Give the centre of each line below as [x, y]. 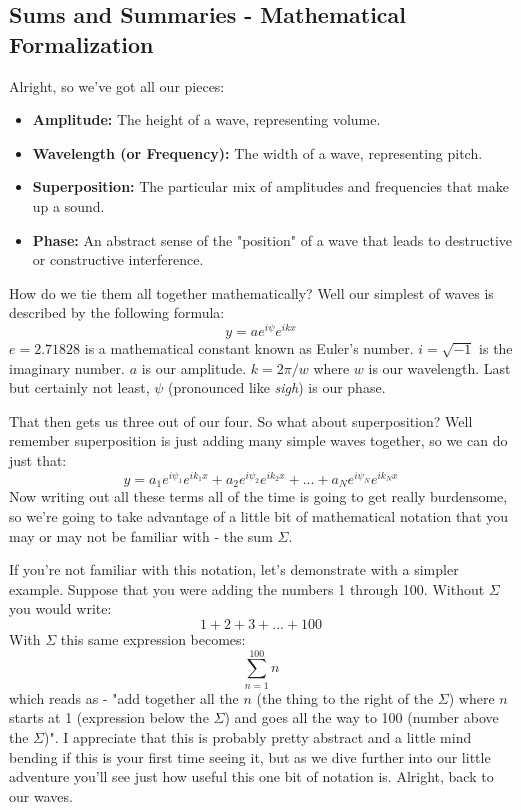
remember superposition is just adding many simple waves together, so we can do [258, 440]
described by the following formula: [117, 312]
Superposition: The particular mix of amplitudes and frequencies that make [270, 186]
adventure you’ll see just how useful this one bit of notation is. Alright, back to [251, 776]
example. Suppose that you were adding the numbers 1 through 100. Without [247, 588]
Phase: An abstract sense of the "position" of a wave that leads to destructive [272, 239]
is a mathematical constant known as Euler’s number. [249, 348]
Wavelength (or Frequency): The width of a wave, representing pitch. [257, 152]
